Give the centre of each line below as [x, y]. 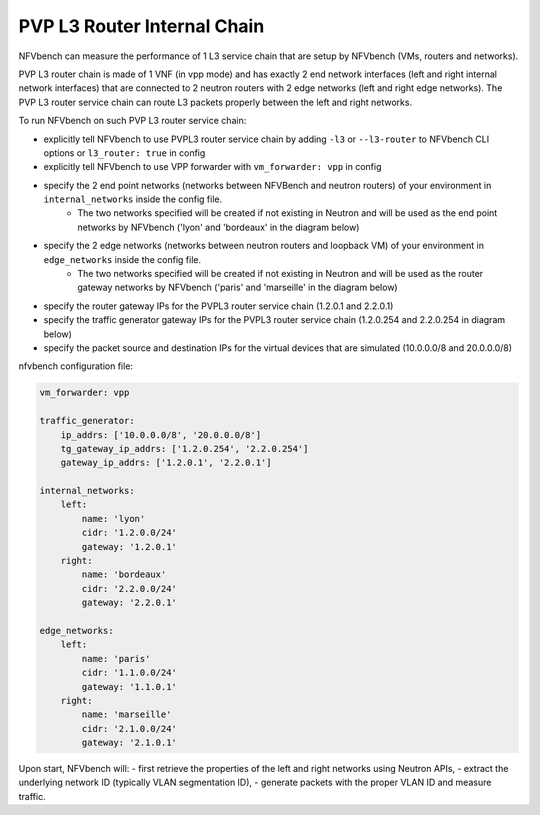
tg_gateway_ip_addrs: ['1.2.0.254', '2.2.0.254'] [184, 448]
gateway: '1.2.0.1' [129, 546]
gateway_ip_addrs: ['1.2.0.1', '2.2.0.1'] [166, 463]
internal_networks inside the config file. [133, 199]
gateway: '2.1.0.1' [129, 743]
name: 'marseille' [126, 714]
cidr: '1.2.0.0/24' [129, 533]
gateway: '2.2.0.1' [129, 603]
